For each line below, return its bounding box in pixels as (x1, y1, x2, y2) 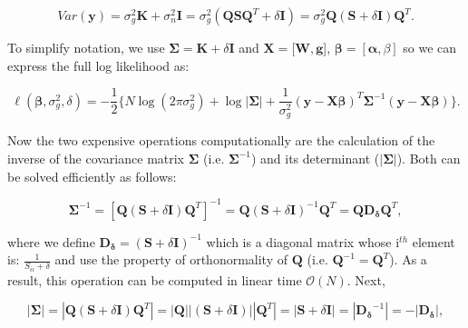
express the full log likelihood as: (7, 55, 190, 75)
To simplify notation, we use (7, 38, 165, 56)
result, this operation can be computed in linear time (7, 270, 302, 289)
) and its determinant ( (250, 148, 380, 167)
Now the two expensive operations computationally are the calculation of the (7, 131, 435, 150)
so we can (403, 38, 457, 56)
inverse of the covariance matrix (7, 148, 185, 167)
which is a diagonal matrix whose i (206, 232, 400, 251)
